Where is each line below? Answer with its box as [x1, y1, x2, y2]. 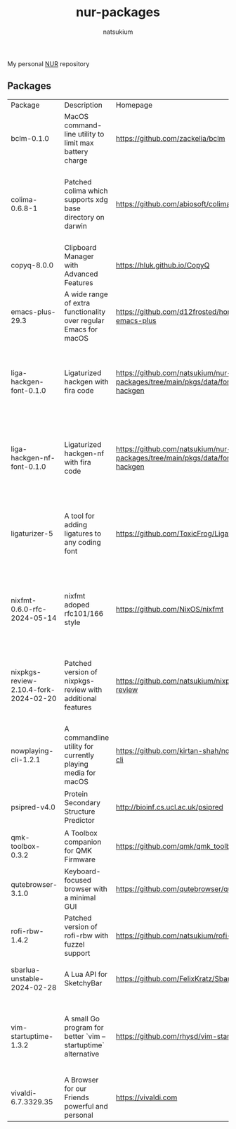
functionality [64, 307, 106, 317]
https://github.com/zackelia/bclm [115, 133, 225, 143]
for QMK [64, 845, 93, 855]
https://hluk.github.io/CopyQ [115, 260, 210, 270]
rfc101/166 [64, 609, 104, 619]
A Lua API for [64, 969, 107, 979]
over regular [64, 316, 105, 326]
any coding [64, 538, 101, 548]
